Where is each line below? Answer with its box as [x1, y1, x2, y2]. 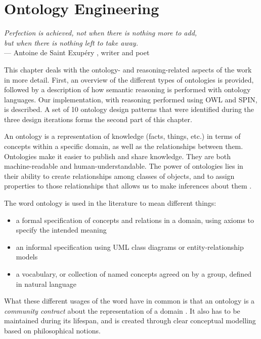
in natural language [16, 278, 76, 289]
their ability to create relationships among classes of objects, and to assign [4, 170, 235, 181]
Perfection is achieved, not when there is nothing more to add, [4, 27, 197, 38]
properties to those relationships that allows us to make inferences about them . [4, 180, 252, 191]
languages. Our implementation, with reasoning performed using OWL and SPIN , [4, 94, 257, 104]
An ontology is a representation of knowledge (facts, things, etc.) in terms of [4, 131, 241, 141]
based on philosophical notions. [4, 325, 101, 335]
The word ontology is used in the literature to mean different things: [4, 198, 216, 208]
